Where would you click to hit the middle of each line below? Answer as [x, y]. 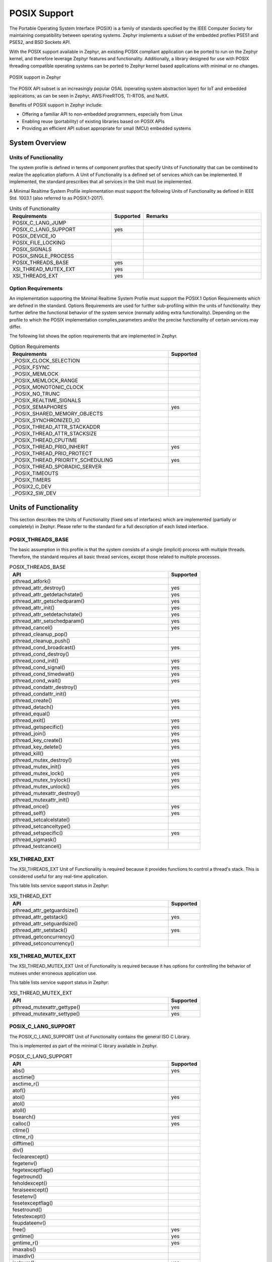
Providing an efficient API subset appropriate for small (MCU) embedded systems [107, 128]
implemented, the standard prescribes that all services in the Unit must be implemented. [101, 182]
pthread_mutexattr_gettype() [46, 1007]
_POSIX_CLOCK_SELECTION [46, 361]
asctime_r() [26, 1084]
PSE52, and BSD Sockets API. [40, 42]
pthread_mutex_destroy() [42, 760]
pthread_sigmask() [35, 839]
